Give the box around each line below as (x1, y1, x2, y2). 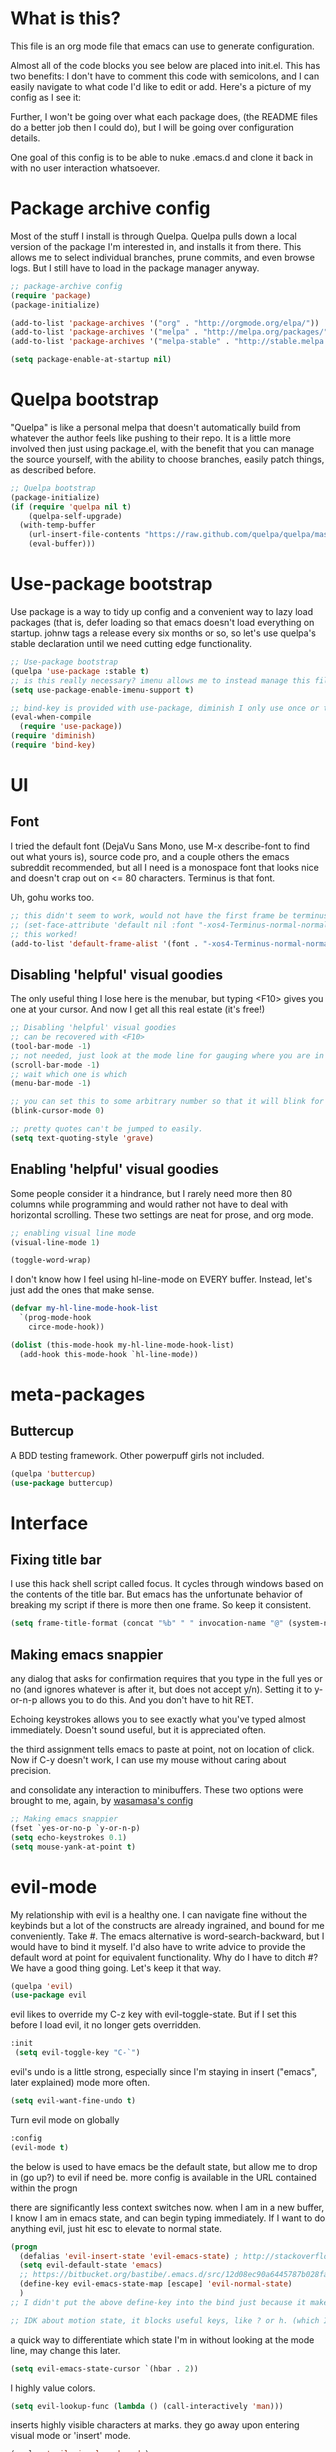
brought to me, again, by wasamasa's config (10, 1795, 194, 1807)
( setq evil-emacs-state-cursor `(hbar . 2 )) (10, 2363, 199, 2374)
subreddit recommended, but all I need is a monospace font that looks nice (10, 861, 320, 873)
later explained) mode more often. (10, 2077, 150, 2088)
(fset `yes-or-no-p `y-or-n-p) (10, 1823, 141, 1833)
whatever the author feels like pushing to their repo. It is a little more (10, 432, 292, 444)
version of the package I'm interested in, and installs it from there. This (10, 240, 302, 252)
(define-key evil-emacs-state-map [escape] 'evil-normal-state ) (19, 2279, 293, 2289)
